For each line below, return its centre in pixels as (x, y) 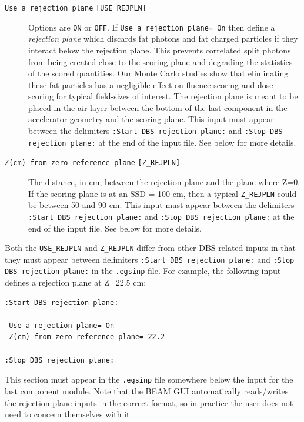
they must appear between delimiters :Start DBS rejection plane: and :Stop (150, 259)
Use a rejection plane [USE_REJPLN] (76, 8)
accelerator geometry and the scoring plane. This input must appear (151, 119)
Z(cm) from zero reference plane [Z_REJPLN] (93, 163)
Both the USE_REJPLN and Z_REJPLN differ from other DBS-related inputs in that (150, 248)
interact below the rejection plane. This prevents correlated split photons (160, 50)
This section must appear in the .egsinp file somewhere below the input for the (149, 379)
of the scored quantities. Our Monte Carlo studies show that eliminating (158, 73)
